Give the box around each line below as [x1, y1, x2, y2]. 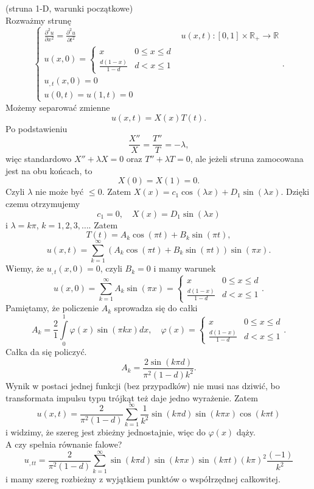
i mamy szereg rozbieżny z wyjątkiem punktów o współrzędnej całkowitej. [5, 472, 281, 485]
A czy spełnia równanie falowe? [5, 438, 122, 451]
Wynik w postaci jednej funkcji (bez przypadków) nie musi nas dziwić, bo [5, 379, 280, 392]
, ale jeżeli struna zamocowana [190, 152, 304, 165]
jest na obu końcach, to [5, 164, 92, 177]
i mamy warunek [153, 262, 216, 275]
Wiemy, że [5, 262, 44, 275]
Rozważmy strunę [5, 13, 72, 26]
